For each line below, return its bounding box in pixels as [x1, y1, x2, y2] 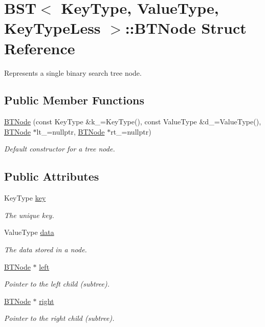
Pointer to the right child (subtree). [4, 313, 115, 323]
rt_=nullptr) [111, 126, 151, 137]
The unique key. [4, 209, 54, 220]
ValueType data [4, 227, 54, 237]
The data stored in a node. [4, 244, 87, 255]
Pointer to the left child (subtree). [4, 278, 109, 289]
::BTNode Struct [125, 17, 247, 38]
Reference [4, 37, 75, 58]
